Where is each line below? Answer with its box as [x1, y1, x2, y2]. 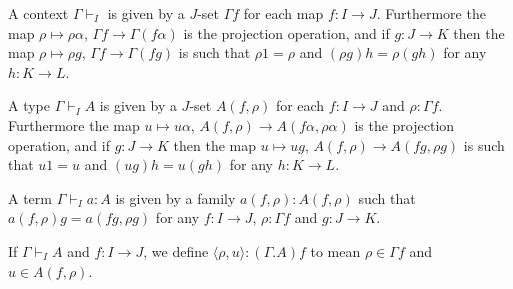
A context [8, 3, 69, 23]
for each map [243, 3, 324, 23]
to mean [310, 240, 361, 261]
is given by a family [115, 187, 236, 208]
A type [8, 95, 50, 116]
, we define [143, 240, 209, 261]
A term [8, 187, 52, 208]
